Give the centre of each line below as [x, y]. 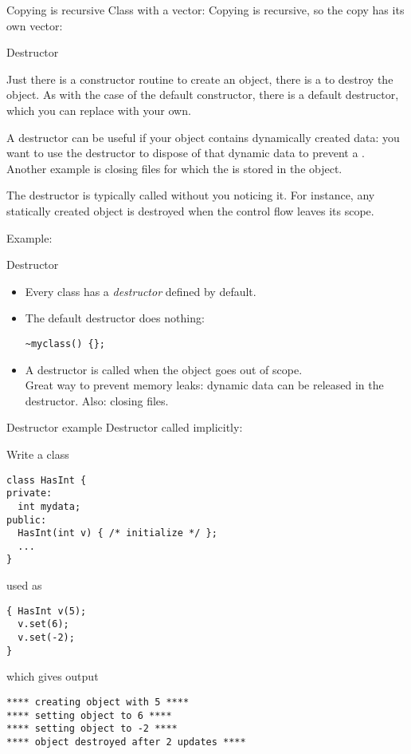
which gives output [53, 676]
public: [27, 520]
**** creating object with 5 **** [98, 702]
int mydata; [49, 506]
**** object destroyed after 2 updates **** [126, 742]
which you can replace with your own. [99, 110]
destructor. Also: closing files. [97, 400]
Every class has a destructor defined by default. [141, 291]
